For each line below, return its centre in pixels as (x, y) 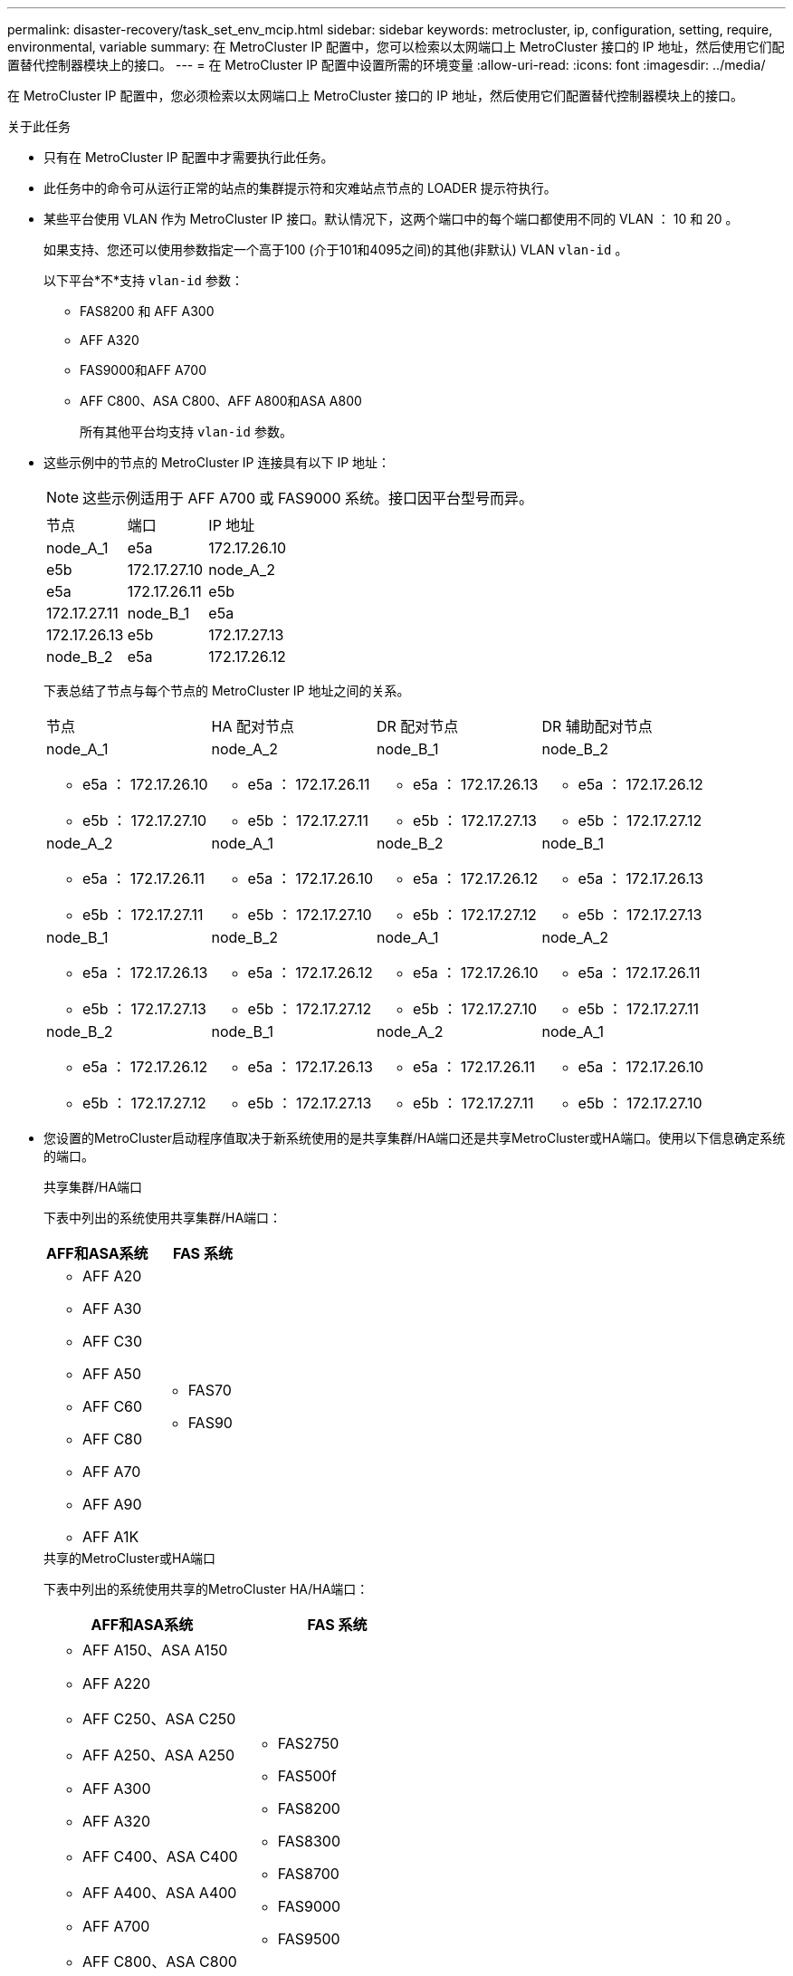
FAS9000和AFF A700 (143, 370)
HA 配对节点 (253, 726)
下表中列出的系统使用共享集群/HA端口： (163, 1218)
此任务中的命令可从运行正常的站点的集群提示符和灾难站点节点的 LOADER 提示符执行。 (300, 188)
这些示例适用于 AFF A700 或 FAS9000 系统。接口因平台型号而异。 (308, 498)
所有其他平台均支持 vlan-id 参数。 (186, 432)
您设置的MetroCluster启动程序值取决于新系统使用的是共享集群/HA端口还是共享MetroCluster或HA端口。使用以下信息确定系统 (415, 1138)
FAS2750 (308, 1743)
